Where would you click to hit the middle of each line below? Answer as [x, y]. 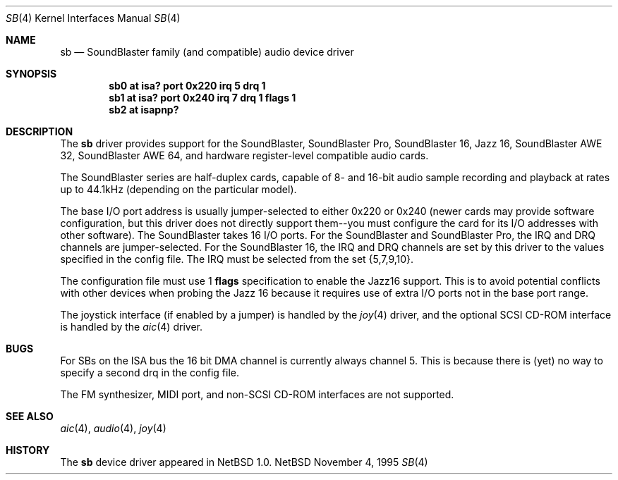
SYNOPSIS [31, 74]
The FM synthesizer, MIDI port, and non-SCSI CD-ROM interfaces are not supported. [257, 394]
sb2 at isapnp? [144, 110]
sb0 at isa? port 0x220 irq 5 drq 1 [187, 86]
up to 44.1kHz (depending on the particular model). [178, 189]
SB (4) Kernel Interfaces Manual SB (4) [93, 18]
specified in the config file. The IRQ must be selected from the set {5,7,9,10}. [237, 259]
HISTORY [28, 450]
